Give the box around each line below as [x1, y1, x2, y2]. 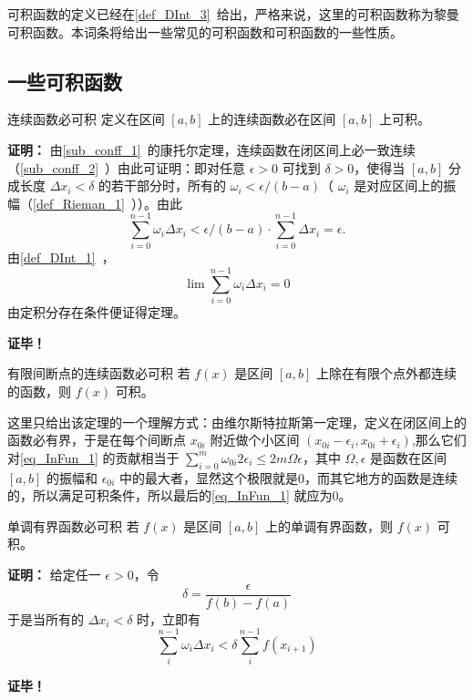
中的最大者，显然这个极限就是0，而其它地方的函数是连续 [119, 468, 458, 487]
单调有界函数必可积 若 [7, 516, 139, 535]
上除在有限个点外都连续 [315, 364, 457, 383]
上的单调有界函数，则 [264, 516, 393, 535]
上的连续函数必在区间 [208, 109, 336, 129]
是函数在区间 [369, 448, 447, 467]
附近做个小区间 [210, 430, 300, 449]
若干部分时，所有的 [111, 176, 227, 195]
